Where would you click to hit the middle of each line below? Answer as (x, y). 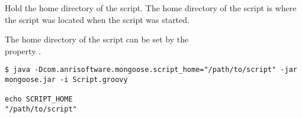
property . (23, 50)
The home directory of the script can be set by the (97, 39)
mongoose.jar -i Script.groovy (66, 80)
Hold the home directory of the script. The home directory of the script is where (151, 8)
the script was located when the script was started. (97, 19)
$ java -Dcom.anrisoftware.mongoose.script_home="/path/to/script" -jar (151, 70)
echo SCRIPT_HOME (39, 99)
